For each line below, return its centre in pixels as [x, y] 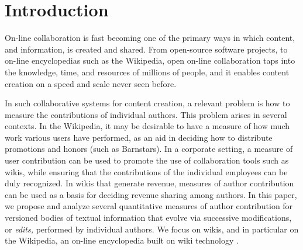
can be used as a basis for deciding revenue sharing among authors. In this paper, [151, 194]
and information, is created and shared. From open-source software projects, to [146, 49]
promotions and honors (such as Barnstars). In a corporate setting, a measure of [149, 149]
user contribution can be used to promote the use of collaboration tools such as [147, 160]
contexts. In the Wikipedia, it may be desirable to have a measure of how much [147, 126]
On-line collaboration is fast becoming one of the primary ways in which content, [150, 38]
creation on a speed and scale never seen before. [91, 83]
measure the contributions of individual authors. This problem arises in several [146, 114]
